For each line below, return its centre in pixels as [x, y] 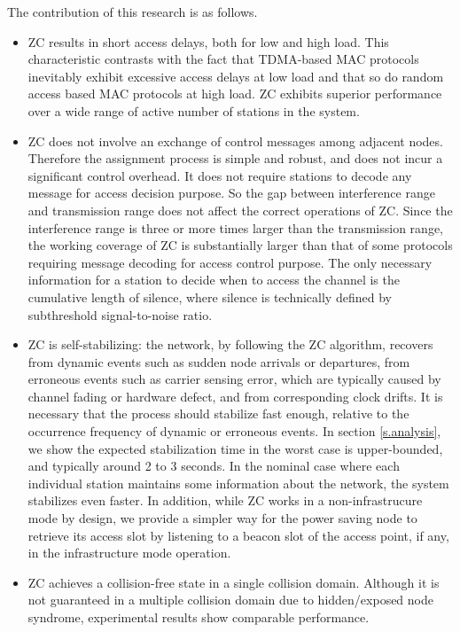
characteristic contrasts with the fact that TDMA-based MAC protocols [223, 59]
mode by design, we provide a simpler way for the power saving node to [222, 518]
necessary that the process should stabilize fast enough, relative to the [218, 414]
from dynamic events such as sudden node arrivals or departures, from [219, 361]
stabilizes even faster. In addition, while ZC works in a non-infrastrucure [225, 500]
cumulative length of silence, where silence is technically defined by [210, 296]
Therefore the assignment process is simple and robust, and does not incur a [235, 158]
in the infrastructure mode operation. [129, 553]
